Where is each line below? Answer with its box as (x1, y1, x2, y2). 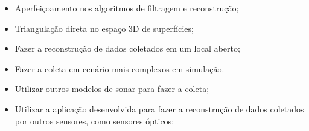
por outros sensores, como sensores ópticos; (14, 114, 174, 127)
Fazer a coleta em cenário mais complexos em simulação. (14, 62, 225, 75)
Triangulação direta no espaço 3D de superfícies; (14, 22, 194, 34)
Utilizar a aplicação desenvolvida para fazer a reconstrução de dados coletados (14, 102, 304, 115)
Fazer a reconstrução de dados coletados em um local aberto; (14, 42, 240, 55)
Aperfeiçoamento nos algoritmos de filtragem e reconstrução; (14, 2, 239, 14)
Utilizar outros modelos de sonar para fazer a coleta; (14, 82, 209, 95)
